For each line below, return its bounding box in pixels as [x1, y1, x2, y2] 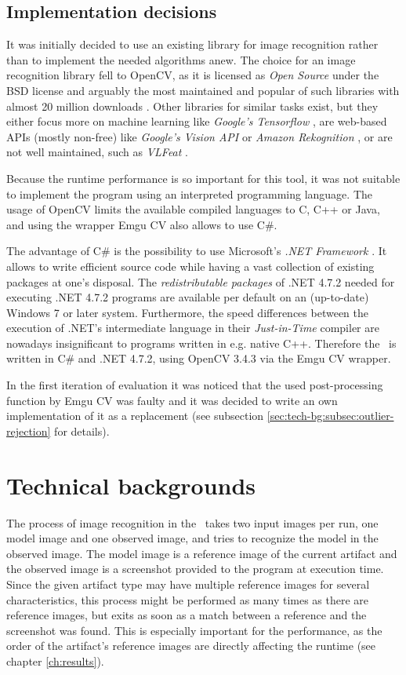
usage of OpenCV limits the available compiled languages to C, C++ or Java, [6, 201, 380, 217]
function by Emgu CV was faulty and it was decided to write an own [6, 392, 338, 408]
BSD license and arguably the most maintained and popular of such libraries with [6, 82, 400, 98]
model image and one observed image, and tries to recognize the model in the [6, 530, 379, 546]
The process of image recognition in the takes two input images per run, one [6, 514, 379, 531]
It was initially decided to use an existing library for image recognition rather [6, 36, 379, 53]
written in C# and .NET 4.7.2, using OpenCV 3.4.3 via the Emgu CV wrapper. [6, 350, 391, 367]
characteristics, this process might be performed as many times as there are [6, 591, 369, 607]
